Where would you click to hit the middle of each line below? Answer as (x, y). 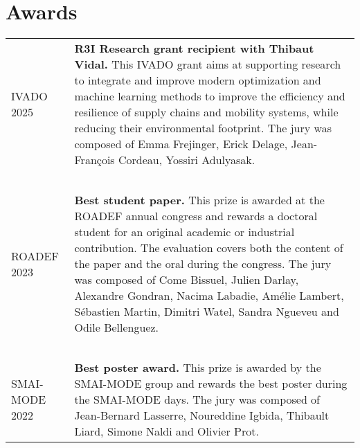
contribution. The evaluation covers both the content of (209, 248)
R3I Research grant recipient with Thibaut (194, 48)
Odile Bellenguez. (117, 328)
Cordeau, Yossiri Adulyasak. (187, 160)
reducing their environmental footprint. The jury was (203, 128)
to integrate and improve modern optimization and (198, 80)
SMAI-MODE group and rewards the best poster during (211, 384)
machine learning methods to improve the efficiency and (210, 96)
